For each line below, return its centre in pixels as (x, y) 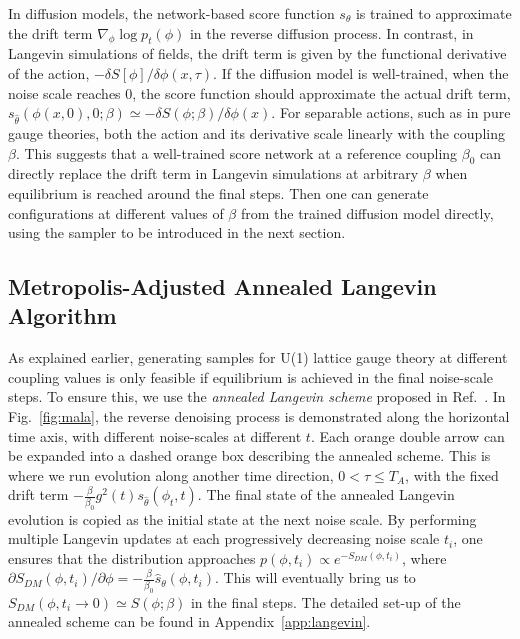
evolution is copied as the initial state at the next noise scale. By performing (242, 518)
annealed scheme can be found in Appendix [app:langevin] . (189, 621)
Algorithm (62, 315)
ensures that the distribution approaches (132, 557)
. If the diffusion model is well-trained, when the (361, 72)
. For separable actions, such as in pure (391, 112)
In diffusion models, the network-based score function (171, 13)
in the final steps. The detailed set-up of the (325, 601)
